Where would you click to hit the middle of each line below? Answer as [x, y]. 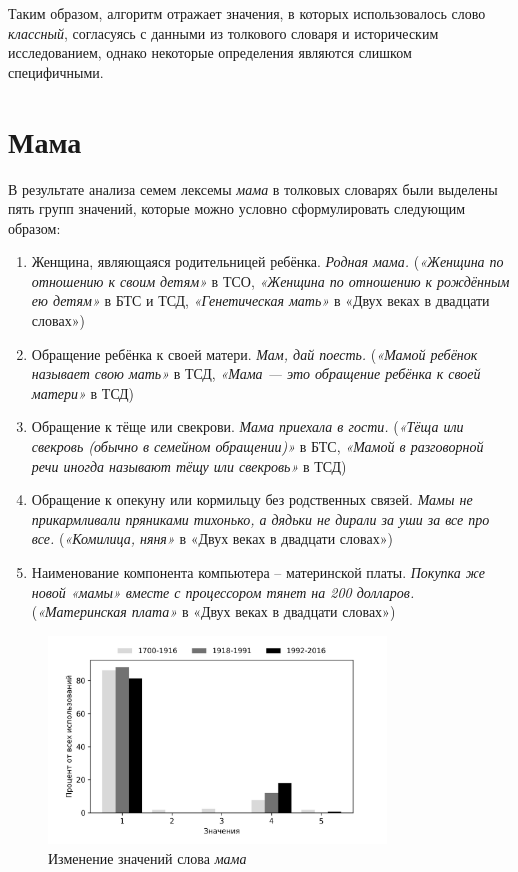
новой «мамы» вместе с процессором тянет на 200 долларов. [223, 591]
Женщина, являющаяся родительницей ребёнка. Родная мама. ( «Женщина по [267, 261]
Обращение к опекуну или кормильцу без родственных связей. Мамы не [252, 499]
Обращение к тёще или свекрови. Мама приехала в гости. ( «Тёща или [247, 426]
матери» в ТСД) [83, 392]
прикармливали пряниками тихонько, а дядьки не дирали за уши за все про [260, 518]
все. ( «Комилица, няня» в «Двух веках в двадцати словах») [212, 538]
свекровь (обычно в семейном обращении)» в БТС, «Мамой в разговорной [257, 446]
